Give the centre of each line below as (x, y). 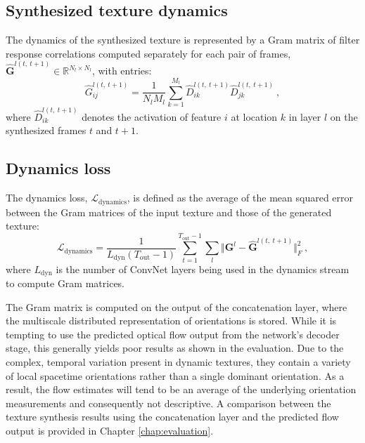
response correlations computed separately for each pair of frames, (148, 53)
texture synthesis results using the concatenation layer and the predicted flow (172, 417)
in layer (305, 116)
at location (254, 116)
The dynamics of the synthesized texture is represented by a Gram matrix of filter (183, 40)
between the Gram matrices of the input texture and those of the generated (169, 212)
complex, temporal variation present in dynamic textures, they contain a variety (178, 362)
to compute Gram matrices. (65, 283)
